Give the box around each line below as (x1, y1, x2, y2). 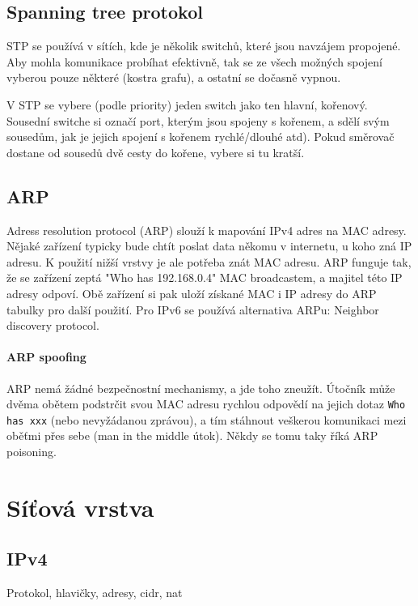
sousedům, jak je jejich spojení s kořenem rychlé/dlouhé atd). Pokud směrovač (6, 128, 395, 145)
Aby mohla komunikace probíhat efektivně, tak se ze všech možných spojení (6, 53, 382, 70)
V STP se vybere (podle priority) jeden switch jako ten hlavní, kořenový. (6, 96, 368, 113)
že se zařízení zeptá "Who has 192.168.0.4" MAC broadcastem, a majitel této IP (6, 269, 403, 286)
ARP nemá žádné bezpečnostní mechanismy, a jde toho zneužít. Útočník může (6, 379, 395, 396)
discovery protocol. (6, 317, 99, 334)
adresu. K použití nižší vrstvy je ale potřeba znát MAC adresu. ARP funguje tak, (6, 253, 412, 270)
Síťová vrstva (6, 490, 154, 523)
